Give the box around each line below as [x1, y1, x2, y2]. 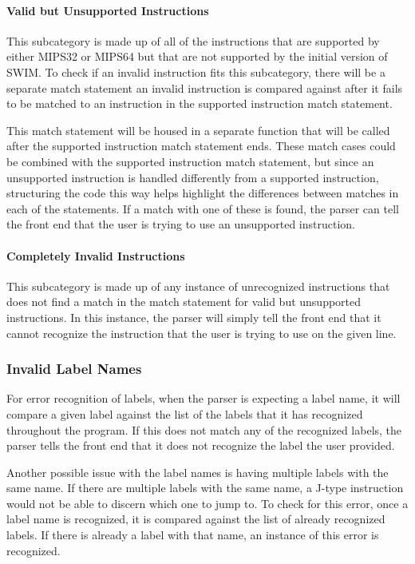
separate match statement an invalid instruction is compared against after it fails [6, 79, 403, 96]
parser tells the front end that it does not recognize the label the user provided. [6, 437, 395, 454]
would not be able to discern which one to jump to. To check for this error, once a [6, 494, 409, 511]
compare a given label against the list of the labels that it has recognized [6, 405, 363, 422]
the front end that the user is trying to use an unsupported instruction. [6, 216, 355, 232]
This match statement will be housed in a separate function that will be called [6, 121, 390, 138]
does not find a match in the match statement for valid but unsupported [6, 293, 362, 310]
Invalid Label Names [6, 359, 142, 379]
